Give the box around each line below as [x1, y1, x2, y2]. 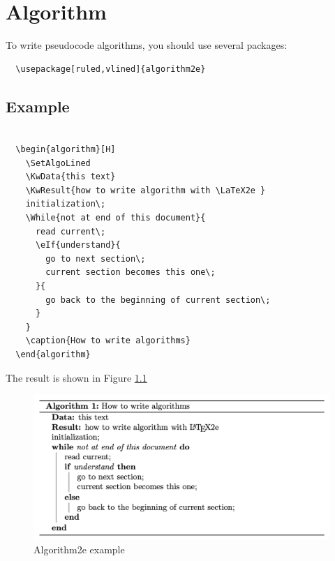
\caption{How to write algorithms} [25, 336, 191, 346]
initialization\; [25, 199, 106, 209]
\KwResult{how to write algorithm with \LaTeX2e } [25, 185, 266, 195]
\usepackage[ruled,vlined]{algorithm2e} [15, 63, 206, 74]
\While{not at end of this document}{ [25, 213, 206, 223]
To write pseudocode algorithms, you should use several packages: [6, 38, 288, 52]
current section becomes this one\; [45, 267, 216, 278]
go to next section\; [45, 253, 146, 264]
